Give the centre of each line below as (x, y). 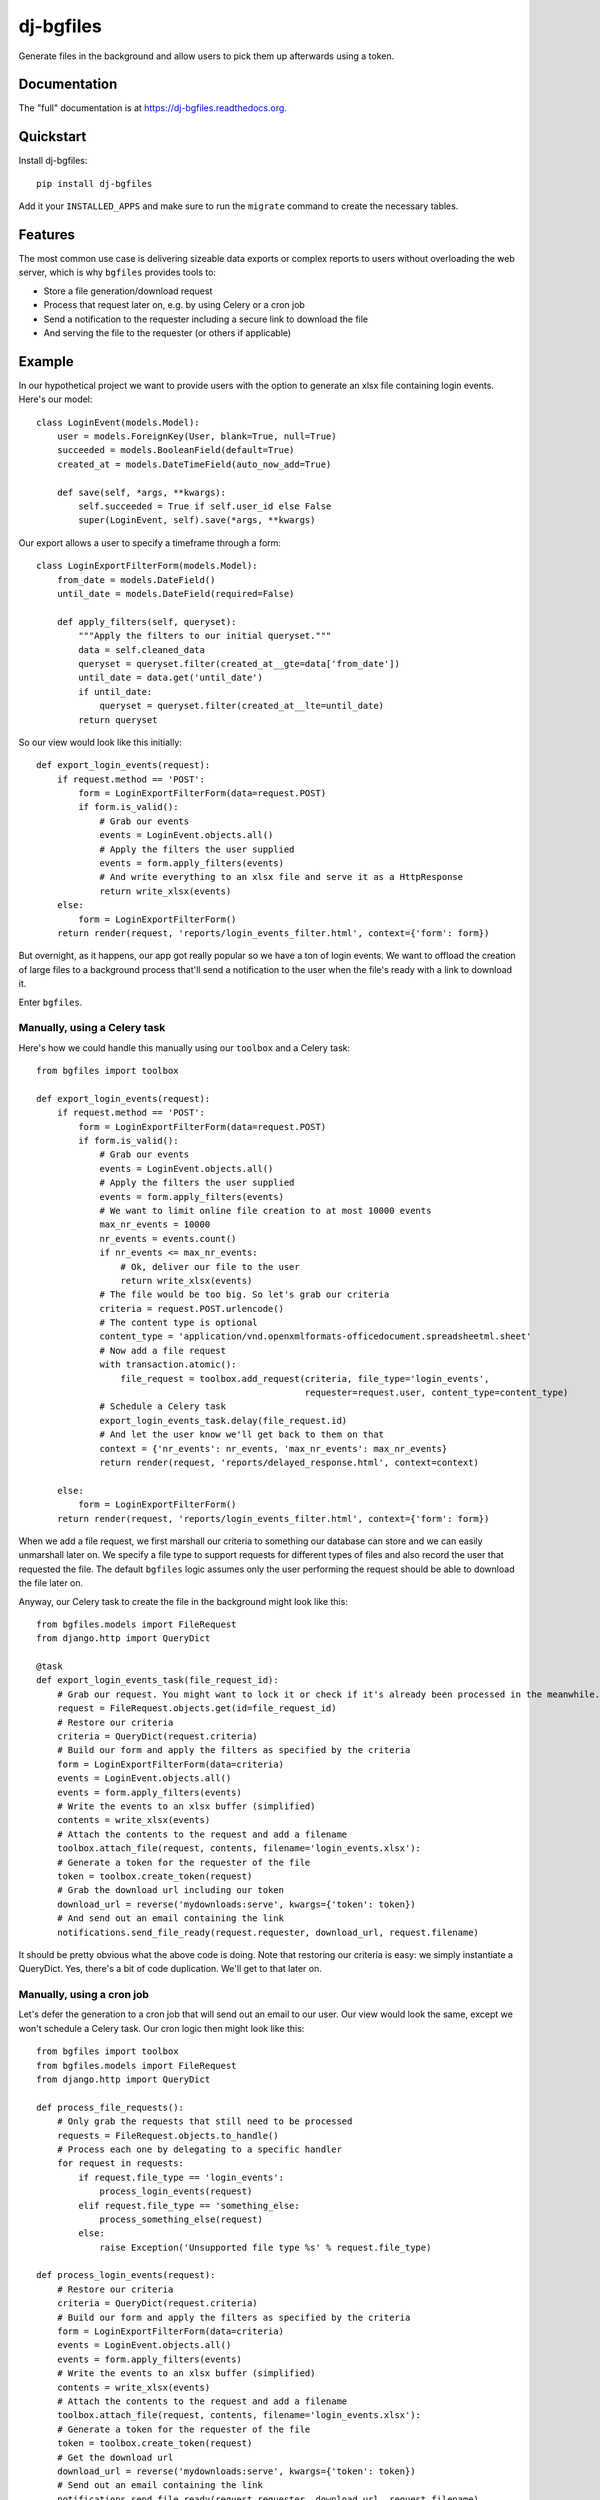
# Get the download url (115, 2457)
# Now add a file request (163, 1350)
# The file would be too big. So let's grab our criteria (244, 1294)
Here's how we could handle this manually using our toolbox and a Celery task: (184, 1047)
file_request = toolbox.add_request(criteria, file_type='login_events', (305, 1378)
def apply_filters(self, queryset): (146, 621)
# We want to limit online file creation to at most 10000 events (265, 1210)
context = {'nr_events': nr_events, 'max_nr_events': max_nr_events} (273, 1448)
